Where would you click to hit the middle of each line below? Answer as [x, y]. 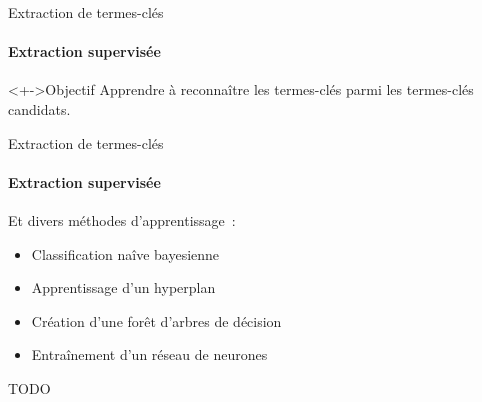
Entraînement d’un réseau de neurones [149, 354]
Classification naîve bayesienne [125, 253]
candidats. [39, 108]
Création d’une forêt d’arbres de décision [156, 320]
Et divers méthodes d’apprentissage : [122, 219]
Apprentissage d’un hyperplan [123, 287]
